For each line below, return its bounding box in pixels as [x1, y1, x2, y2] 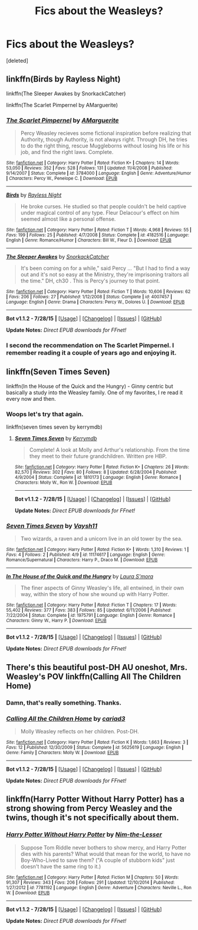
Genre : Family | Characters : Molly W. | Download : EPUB [6, 749, 119, 755]
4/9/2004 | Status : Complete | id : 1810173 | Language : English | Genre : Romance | [14, 475, 181, 481]
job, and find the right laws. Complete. [20, 149, 114, 156]
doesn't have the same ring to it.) [20, 863, 101, 870]
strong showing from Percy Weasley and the [6, 803, 173, 813]
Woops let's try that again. [6, 410, 84, 418]
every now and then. [6, 395, 56, 402]
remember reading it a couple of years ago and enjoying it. [6, 348, 177, 356]
